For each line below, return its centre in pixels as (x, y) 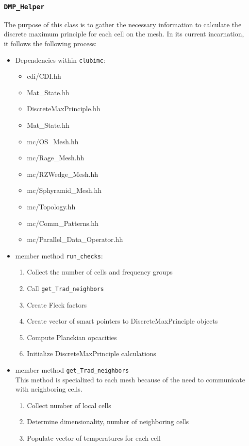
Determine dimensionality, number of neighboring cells (108, 421)
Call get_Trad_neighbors (66, 288)
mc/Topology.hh (51, 206)
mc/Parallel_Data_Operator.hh (75, 239)
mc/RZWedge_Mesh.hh (63, 174)
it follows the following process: (50, 43)
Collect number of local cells (69, 405)
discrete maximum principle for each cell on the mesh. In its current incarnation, (124, 34)
